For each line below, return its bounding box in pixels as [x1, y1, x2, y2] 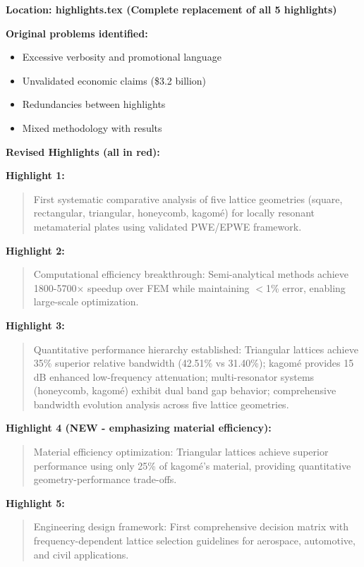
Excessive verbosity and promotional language [22, 49, 222, 64]
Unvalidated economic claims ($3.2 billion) [22, 73, 207, 87]
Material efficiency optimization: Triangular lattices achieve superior [33, 444, 329, 459]
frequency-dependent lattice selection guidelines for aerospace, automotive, [33, 533, 356, 548]
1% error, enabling [265, 280, 346, 295]
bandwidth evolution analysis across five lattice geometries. [33, 396, 289, 411]
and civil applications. [33, 547, 129, 561]
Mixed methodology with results [22, 120, 162, 135]
